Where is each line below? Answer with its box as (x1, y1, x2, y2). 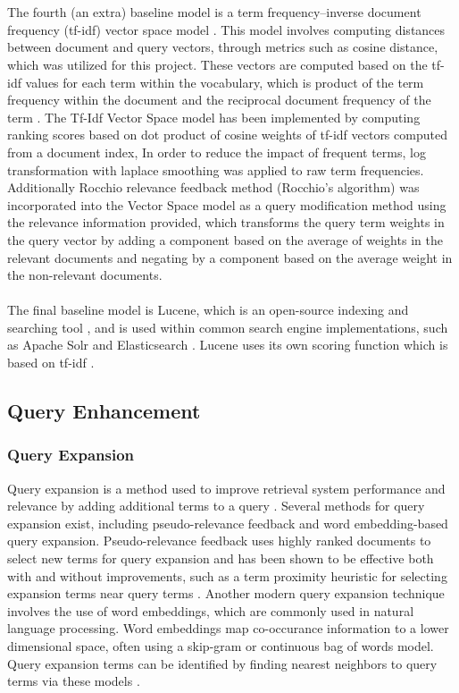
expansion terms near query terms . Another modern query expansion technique (7, 584, 445, 603)
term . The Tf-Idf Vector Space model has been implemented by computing (7, 107, 421, 126)
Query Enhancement (7, 397, 201, 425)
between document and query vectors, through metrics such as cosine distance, (7, 38, 438, 56)
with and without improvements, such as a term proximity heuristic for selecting (7, 566, 447, 585)
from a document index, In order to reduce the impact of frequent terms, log (7, 142, 426, 161)
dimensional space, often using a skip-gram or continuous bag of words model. (7, 637, 434, 655)
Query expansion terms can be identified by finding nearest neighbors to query (7, 654, 438, 672)
